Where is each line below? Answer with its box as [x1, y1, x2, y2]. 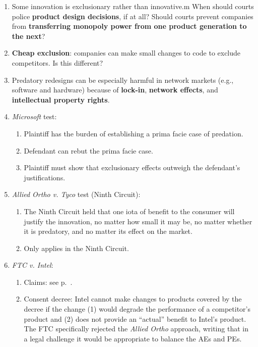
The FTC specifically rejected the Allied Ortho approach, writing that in [24, 323, 248, 334]
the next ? [12, 30, 45, 41]
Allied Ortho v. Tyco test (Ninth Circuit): [12, 189, 141, 200]
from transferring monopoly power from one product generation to [12, 21, 247, 31]
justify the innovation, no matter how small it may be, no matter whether [24, 216, 252, 226]
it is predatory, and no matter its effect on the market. [24, 226, 192, 236]
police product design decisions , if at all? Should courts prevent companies [12, 11, 253, 21]
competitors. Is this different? [12, 57, 103, 68]
